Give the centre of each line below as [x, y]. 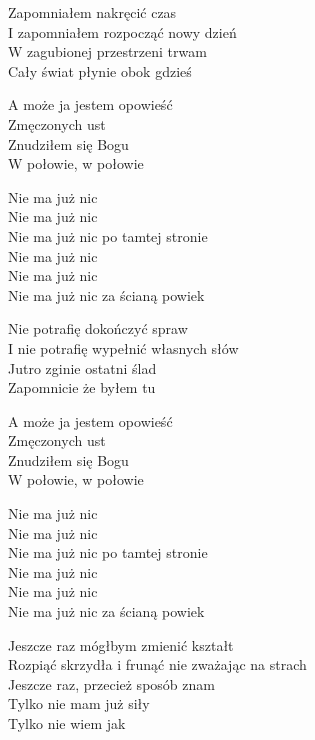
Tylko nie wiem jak [67, 723]
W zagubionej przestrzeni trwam [107, 51]
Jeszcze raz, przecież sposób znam [111, 683]
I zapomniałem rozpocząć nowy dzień [122, 31]
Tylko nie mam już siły [79, 703]
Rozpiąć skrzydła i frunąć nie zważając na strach [157, 664]
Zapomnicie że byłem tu [82, 387]
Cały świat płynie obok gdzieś [100, 70]
